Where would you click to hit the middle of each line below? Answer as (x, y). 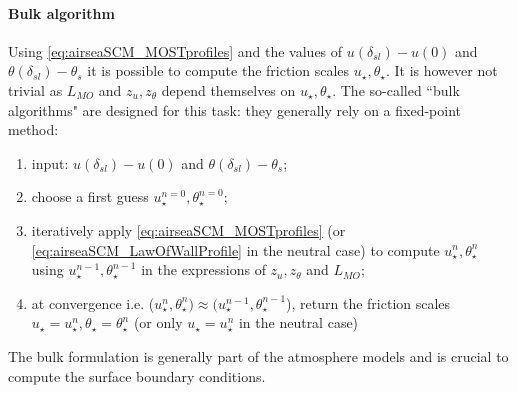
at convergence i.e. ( (93, 302)
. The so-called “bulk (396, 89)
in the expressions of (203, 269)
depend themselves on (228, 89)
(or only (158, 322)
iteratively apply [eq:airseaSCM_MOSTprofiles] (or (188, 229)
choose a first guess (90, 196)
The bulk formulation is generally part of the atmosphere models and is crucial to (258, 355)
